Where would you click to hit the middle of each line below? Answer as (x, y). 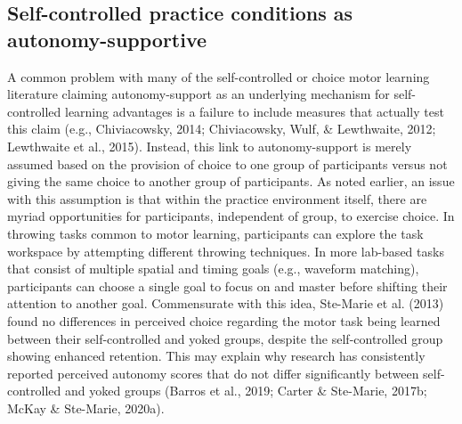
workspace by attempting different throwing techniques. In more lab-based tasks (226, 251)
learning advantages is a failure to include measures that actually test (254, 111)
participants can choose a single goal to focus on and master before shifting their (227, 285)
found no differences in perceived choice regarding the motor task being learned (224, 320)
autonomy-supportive (107, 39)
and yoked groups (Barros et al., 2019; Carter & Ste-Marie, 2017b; (246, 391)
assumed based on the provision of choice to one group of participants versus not (227, 163)
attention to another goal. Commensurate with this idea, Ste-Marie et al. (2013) (226, 303)
